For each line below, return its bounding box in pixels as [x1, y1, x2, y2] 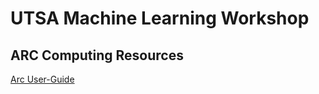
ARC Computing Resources [10, 47, 184, 64]
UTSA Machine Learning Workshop [10, 7, 310, 30]
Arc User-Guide [10, 73, 75, 85]
